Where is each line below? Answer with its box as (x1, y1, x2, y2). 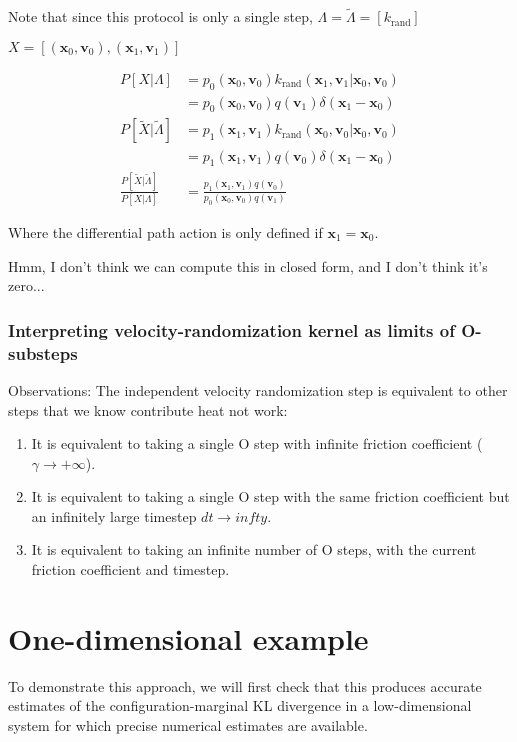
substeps (8, 340, 78, 365)
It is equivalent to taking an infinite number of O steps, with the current (31, 539, 477, 560)
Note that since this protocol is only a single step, (8, 6, 313, 27)
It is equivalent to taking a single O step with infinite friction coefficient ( (31, 433, 483, 454)
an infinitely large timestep (31, 505, 197, 526)
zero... (8, 275, 45, 296)
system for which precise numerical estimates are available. (8, 714, 368, 735)
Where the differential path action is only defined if (8, 221, 323, 242)
